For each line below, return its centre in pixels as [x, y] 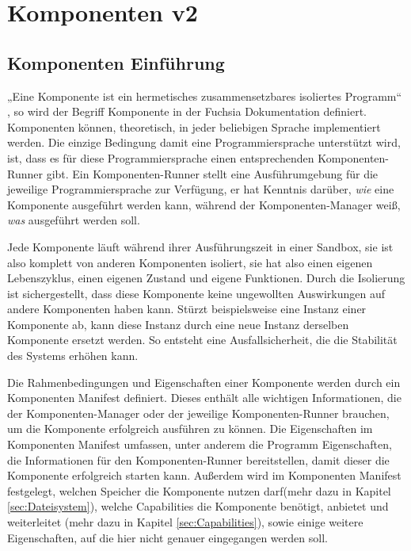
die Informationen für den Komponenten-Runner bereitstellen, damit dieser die [198, 459]
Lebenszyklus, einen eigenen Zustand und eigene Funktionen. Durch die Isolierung [206, 278]
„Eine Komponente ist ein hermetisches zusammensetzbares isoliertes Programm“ [205, 96]
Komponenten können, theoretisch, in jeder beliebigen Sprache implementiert [194, 126]
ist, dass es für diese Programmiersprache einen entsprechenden [161, 157]
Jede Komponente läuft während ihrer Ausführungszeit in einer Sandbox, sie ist [200, 246]
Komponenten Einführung [116, 62]
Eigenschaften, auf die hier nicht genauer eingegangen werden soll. [167, 537]
